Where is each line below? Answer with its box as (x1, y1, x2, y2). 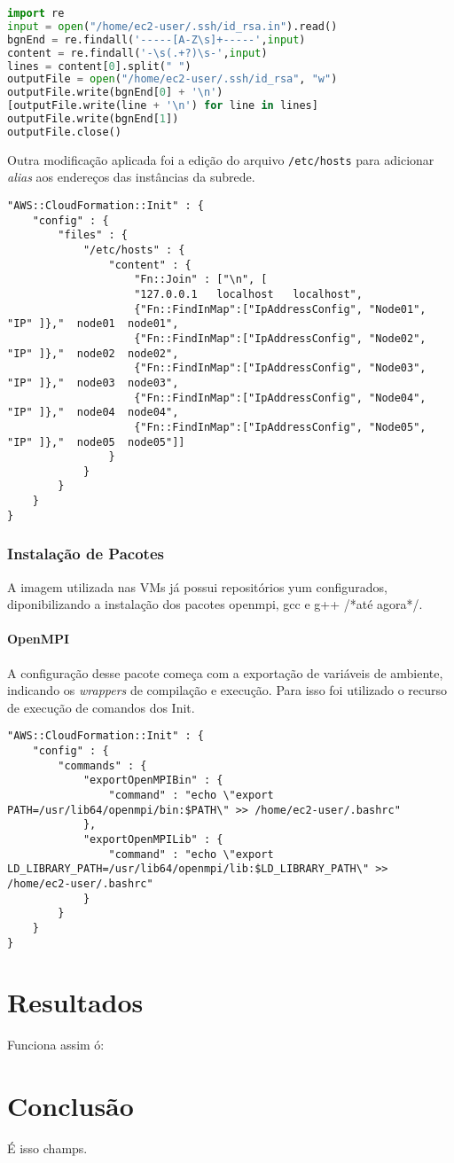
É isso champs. (7, 1139, 88, 1158)
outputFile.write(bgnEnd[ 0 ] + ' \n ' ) (7, 86, 223, 99)
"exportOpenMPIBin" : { (82, 774, 223, 787)
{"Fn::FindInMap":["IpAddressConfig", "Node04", (134, 391, 427, 404)
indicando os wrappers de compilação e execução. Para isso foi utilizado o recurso (7, 681, 448, 699)
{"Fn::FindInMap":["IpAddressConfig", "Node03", (134, 362, 427, 375)
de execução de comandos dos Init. (7, 698, 195, 716)
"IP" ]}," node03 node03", (7, 376, 179, 389)
